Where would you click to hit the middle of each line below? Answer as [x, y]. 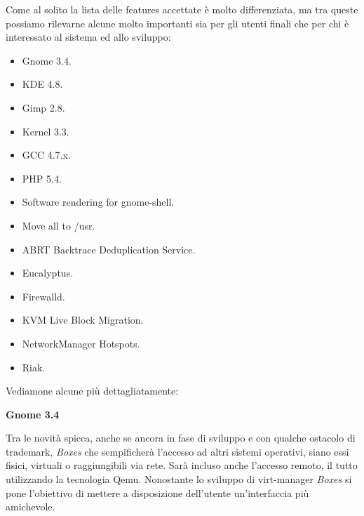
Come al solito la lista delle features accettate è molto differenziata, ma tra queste [182, 9]
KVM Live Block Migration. [83, 320]
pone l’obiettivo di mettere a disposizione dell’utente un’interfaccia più [157, 492]
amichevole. [31, 507]
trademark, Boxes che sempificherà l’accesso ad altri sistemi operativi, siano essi [177, 451]
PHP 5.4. [42, 178]
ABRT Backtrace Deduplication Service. [109, 249]
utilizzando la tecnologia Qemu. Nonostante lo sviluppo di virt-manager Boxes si [179, 479]
